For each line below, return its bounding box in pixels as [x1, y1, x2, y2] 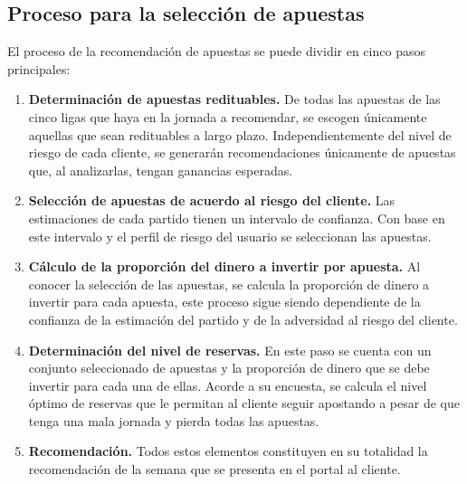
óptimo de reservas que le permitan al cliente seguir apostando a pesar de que [28, 394, 460, 413]
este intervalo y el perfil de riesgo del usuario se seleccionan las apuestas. [28, 226, 432, 245]
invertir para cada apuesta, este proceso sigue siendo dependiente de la [28, 292, 421, 311]
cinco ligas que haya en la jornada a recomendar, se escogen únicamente [28, 107, 427, 126]
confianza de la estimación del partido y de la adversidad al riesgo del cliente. [28, 309, 458, 328]
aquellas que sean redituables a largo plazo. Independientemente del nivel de [28, 125, 452, 144]
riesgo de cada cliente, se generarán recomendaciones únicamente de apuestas [28, 143, 456, 162]
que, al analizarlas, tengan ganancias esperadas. [28, 160, 293, 179]
